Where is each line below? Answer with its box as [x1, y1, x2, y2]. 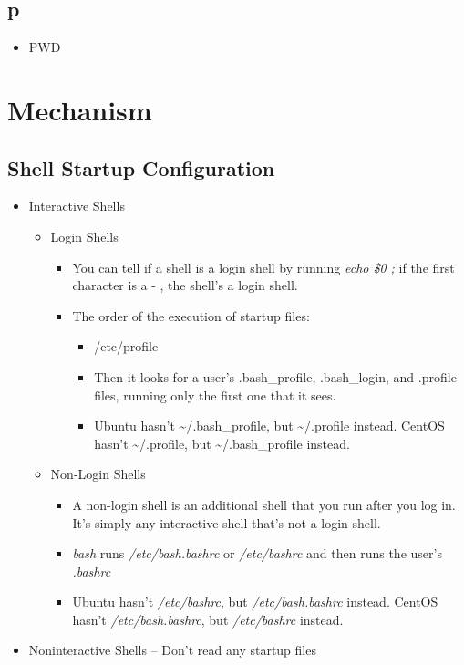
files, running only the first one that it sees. [94, 385, 336, 404]
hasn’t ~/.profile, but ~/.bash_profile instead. [94, 433, 350, 452]
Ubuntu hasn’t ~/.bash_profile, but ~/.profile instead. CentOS [94, 416, 445, 435]
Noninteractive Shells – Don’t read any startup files [28, 640, 316, 660]
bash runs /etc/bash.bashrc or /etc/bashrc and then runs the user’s [72, 544, 442, 563]
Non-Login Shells [50, 464, 146, 483]
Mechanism [7, 90, 152, 128]
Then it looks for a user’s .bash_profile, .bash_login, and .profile [94, 367, 457, 386]
